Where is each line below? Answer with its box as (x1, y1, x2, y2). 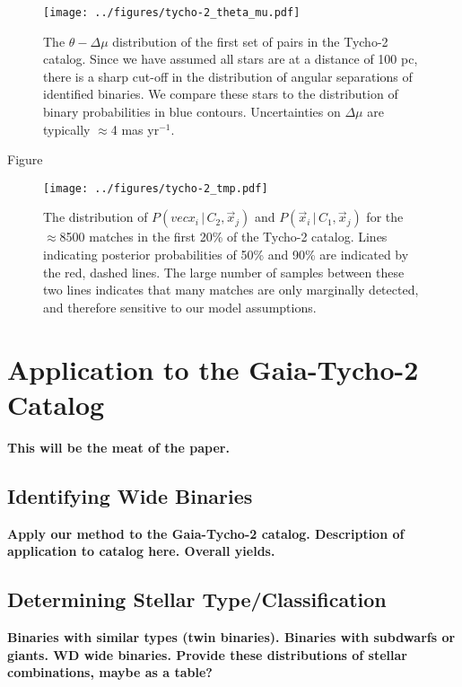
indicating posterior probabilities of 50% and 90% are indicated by (43, 245, 409, 264)
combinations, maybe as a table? (7, 663, 213, 682)
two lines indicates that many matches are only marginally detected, (43, 280, 419, 299)
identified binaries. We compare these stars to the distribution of (43, 84, 398, 103)
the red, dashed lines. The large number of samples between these (43, 262, 405, 281)
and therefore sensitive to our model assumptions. (43, 297, 317, 316)
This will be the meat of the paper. (7, 437, 230, 456)
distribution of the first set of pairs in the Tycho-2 (112, 31, 388, 50)
